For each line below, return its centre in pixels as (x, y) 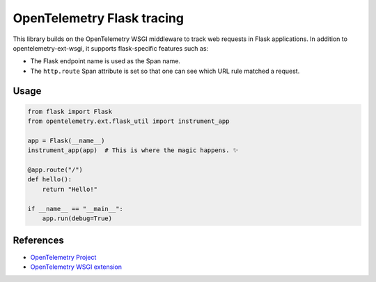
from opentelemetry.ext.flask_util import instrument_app (128, 121)
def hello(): (50, 180)
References (38, 241)
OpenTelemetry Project (63, 257)
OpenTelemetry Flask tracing (99, 18)
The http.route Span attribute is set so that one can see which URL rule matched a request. (165, 71)
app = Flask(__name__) (66, 140)
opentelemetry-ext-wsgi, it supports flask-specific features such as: (111, 48)
